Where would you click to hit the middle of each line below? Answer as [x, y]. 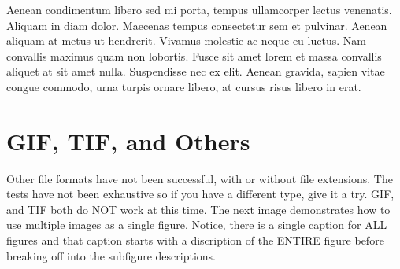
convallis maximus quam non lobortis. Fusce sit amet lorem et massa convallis [194, 55]
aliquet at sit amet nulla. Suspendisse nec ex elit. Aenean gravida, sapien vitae [196, 71]
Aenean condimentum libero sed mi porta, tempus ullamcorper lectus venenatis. [199, 9]
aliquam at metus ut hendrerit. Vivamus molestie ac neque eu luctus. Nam [186, 41]
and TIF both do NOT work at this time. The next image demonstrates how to [198, 209]
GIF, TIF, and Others [128, 140]
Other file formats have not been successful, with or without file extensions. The [200, 178]
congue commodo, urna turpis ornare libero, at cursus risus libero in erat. [184, 86]
